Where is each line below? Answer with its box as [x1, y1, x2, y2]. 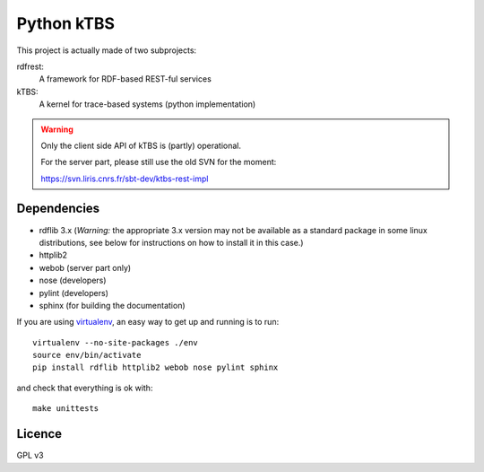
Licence [16, 426, 63, 441]
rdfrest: [16, 61, 44, 72]
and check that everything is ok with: [16, 382, 153, 393]
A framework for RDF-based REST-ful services [39, 74, 212, 84]
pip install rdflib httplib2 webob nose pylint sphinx [32, 363, 279, 372]
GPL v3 [16, 450, 44, 461]
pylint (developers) [39, 287, 109, 298]
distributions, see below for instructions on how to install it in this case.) [39, 237, 304, 248]
